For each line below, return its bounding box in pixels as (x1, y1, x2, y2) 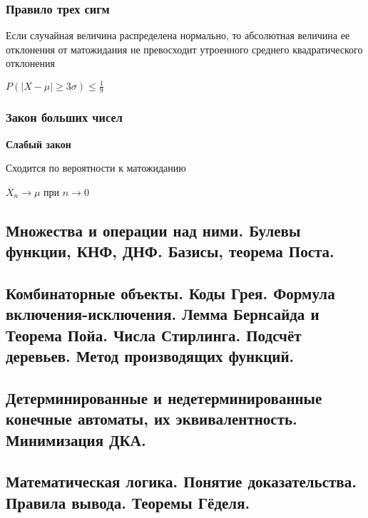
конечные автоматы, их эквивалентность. (6, 408, 297, 430)
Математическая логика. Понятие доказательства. (6, 470, 357, 492)
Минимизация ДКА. (6, 428, 146, 450)
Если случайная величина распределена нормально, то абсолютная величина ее (6, 28, 350, 43)
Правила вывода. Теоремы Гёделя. (6, 491, 250, 513)
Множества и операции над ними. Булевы (6, 219, 301, 241)
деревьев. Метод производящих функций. (6, 345, 295, 367)
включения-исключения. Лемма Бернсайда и (6, 303, 320, 325)
